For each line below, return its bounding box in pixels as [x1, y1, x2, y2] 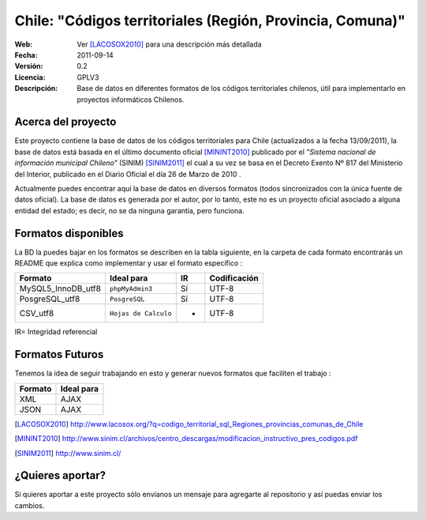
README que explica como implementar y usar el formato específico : [14, 258, 243, 268]
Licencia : [14, 72, 46, 82]
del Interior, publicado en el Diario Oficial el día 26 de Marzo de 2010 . [14, 169, 241, 179]
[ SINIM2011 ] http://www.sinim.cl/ [14, 448, 121, 458]
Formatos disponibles [14, 226, 124, 240]
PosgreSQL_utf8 [19, 293, 80, 304]
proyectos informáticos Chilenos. [77, 95, 185, 104]
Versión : [14, 62, 43, 71]
